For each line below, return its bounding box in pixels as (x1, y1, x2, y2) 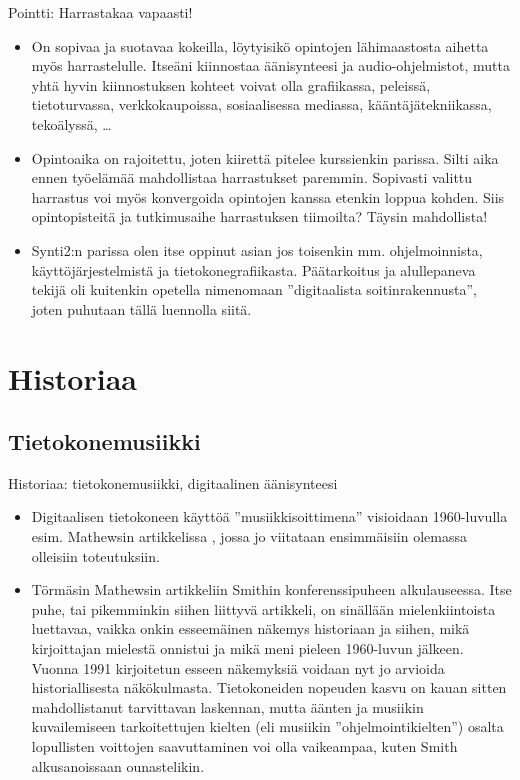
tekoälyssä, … (31, 113, 112, 134)
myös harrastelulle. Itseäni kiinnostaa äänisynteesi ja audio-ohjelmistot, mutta (31, 55, 510, 76)
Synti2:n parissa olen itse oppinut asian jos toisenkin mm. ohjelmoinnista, (31, 239, 483, 260)
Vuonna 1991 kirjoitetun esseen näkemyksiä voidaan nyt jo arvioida (31, 657, 445, 678)
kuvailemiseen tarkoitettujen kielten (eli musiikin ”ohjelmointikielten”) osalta (31, 716, 504, 737)
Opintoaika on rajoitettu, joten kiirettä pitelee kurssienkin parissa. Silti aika (31, 147, 499, 168)
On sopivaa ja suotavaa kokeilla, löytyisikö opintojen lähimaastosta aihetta (31, 35, 489, 56)
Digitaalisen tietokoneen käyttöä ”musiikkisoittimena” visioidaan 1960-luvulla (31, 506, 508, 527)
